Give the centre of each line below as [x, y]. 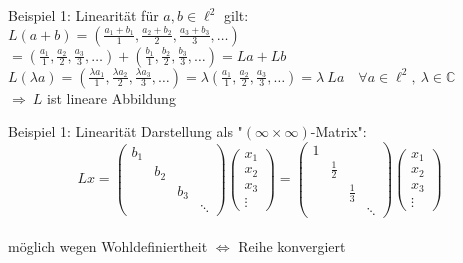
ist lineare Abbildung [111, 97]
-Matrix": [338, 131]
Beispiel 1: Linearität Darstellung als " [125, 131]
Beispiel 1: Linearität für [83, 15]
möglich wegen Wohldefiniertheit [108, 246]
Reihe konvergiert [292, 246]
